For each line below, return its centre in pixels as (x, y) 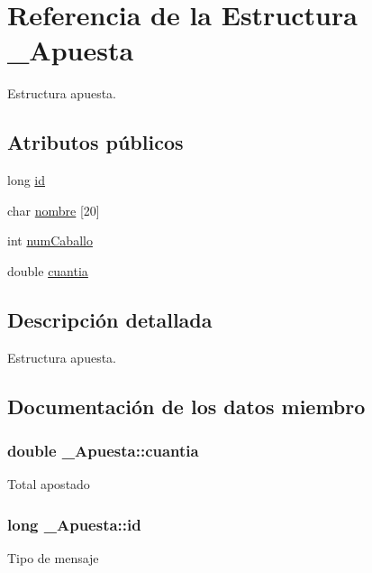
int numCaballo (50, 240)
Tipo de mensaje (53, 558)
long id (27, 180)
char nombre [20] (54, 210)
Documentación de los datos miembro (186, 406)
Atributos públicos (95, 142)
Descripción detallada (110, 319)
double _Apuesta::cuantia (103, 450)
